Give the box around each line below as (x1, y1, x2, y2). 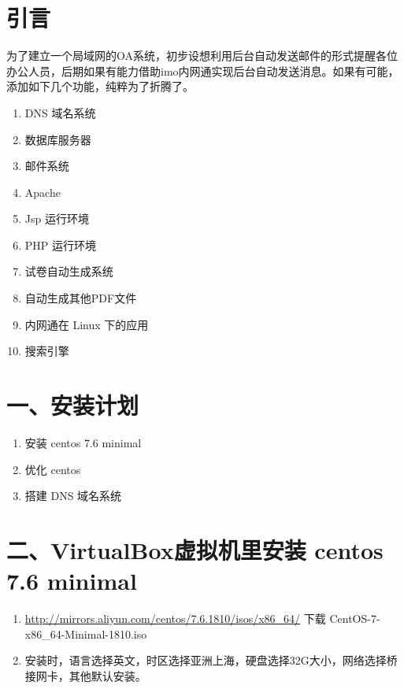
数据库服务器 (24, 131, 91, 147)
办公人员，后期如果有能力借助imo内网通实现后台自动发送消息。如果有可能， (6, 62, 399, 79)
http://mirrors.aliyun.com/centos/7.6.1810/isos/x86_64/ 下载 (24, 610, 326, 627)
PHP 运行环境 (24, 236, 97, 253)
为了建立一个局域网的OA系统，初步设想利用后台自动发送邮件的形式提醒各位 (6, 47, 398, 64)
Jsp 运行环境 (24, 210, 89, 227)
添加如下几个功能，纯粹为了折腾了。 (6, 78, 194, 94)
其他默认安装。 (69, 667, 146, 683)
